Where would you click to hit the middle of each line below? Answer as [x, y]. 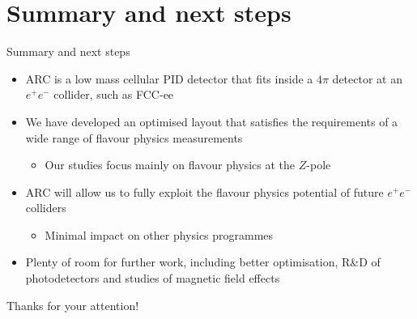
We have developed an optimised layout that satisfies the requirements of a [212, 121]
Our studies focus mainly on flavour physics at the [170, 165]
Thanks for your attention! [73, 305]
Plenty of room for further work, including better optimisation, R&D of [203, 262]
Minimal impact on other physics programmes [159, 234]
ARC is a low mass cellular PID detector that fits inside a [169, 78]
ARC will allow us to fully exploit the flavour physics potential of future [204, 191]
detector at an [367, 78]
